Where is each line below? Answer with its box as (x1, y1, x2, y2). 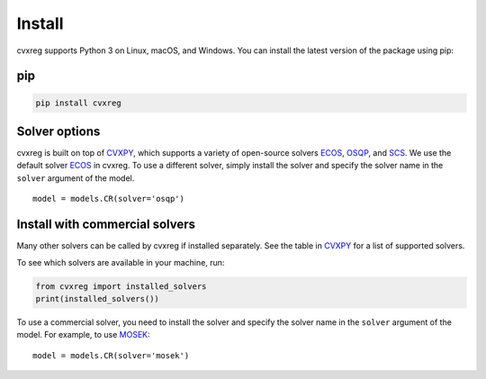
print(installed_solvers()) (35, 293, 159, 303)
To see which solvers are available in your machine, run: (16, 257, 225, 267)
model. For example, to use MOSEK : (16, 329, 150, 340)
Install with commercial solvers (16, 217, 195, 232)
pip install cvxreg (35, 97, 121, 108)
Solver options (16, 123, 101, 139)
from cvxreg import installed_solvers (35, 281, 207, 292)
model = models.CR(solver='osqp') (32, 194, 184, 204)
